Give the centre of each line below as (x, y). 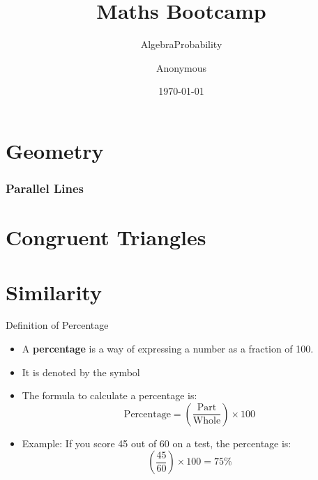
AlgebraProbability (181, 44)
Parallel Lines (45, 188)
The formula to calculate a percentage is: (109, 395)
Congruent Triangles (106, 237)
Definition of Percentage (57, 325)
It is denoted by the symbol (81, 372)
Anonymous (181, 67)
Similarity (54, 292)
